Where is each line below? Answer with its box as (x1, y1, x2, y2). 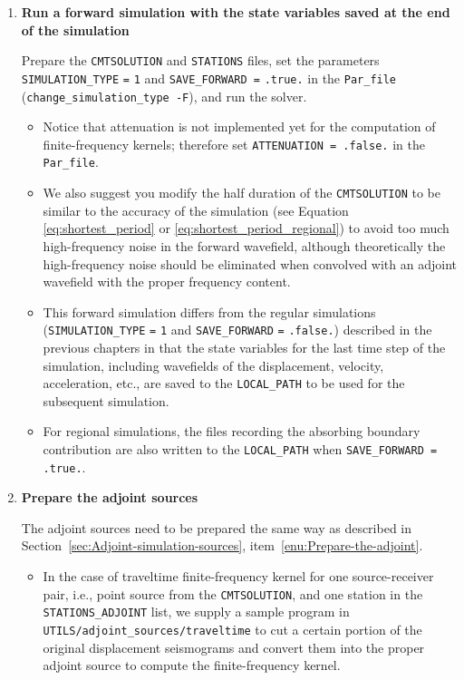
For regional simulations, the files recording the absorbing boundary (43, 422, 420, 441)
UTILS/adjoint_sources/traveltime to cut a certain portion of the (43, 619, 422, 638)
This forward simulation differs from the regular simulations (43, 302, 376, 321)
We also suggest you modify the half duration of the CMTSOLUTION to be (43, 183, 440, 202)
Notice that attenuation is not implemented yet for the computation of (43, 117, 436, 136)
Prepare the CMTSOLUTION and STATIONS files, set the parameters (21, 51, 380, 70)
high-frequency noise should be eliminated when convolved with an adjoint (43, 254, 457, 273)
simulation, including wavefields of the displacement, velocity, (43, 355, 384, 374)
